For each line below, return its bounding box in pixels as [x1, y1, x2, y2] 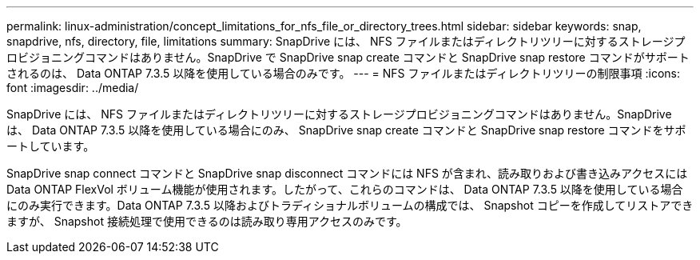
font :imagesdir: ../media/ [6, 81, 139, 94]
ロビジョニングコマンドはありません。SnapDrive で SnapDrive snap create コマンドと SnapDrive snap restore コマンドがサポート [6, 50, 690, 64]
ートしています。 [6, 139, 95, 153]
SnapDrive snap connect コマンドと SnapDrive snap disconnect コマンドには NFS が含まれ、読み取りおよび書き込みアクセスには [6, 166, 688, 180]
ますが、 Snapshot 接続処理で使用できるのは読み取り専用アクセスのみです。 [6, 214, 408, 228]
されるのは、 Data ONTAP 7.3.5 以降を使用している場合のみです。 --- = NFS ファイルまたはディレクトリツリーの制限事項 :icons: [6, 66, 681, 80]
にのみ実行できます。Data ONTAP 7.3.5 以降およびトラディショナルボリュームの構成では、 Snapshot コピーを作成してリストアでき [6, 198, 694, 212]
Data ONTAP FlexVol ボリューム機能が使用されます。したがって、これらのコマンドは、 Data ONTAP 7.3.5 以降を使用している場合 [6, 182, 683, 196]
